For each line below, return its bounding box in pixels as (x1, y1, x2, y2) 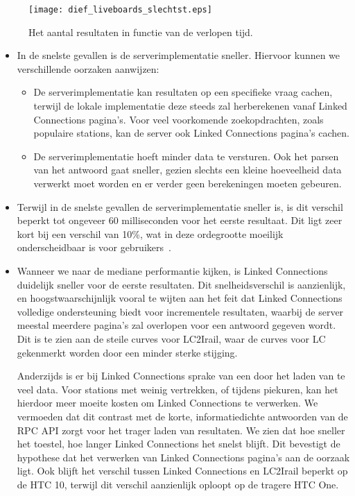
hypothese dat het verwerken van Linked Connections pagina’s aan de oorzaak (17, 450, 350, 464)
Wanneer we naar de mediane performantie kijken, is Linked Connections (17, 263, 328, 277)
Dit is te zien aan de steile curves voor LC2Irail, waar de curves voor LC (17, 331, 326, 345)
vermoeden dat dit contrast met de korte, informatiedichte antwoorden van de (17, 409, 348, 423)
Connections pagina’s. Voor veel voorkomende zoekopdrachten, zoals (33, 112, 324, 126)
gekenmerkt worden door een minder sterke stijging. (17, 345, 238, 359)
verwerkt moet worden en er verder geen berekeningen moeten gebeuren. (33, 176, 342, 190)
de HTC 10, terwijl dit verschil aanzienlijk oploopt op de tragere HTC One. (17, 477, 339, 491)
